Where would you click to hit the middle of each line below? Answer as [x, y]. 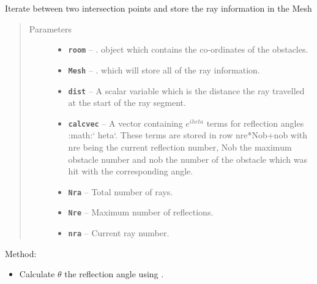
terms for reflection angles [255, 123]
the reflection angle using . [114, 274]
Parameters [50, 28]
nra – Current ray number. [119, 233]
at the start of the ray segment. [127, 103]
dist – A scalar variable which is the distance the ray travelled [186, 90]
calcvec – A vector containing [125, 123]
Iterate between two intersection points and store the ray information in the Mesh [158, 8]
